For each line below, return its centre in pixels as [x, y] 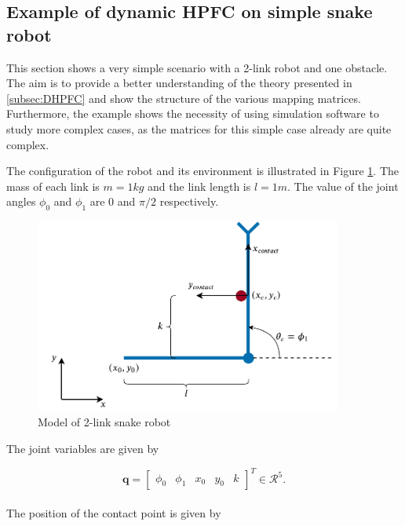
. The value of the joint [343, 186]
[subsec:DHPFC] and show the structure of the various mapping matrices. [184, 98]
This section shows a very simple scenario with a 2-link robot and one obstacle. [197, 67]
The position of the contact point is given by [114, 512]
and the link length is [199, 186]
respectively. [189, 201]
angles [21, 201]
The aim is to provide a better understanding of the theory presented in [179, 83]
